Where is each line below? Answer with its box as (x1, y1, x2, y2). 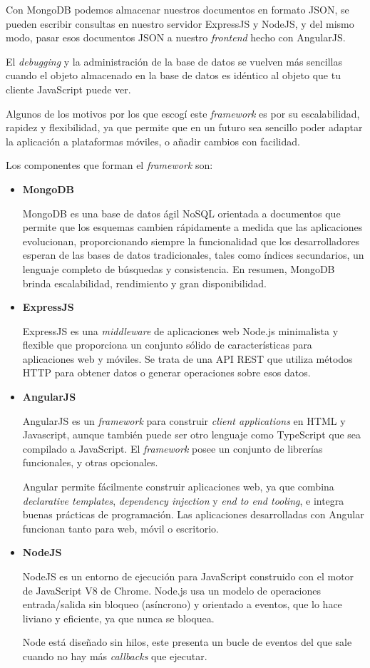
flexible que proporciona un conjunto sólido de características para (22, 337, 312, 352)
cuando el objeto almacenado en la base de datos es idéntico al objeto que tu (6, 68, 341, 83)
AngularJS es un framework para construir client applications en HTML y (22, 413, 346, 428)
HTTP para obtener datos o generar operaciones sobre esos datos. (22, 365, 311, 380)
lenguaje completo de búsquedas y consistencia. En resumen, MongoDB (22, 261, 335, 276)
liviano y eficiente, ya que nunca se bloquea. (22, 610, 215, 625)
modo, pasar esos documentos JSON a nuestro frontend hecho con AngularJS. (6, 30, 346, 45)
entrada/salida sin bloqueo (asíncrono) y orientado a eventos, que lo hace (22, 597, 342, 612)
